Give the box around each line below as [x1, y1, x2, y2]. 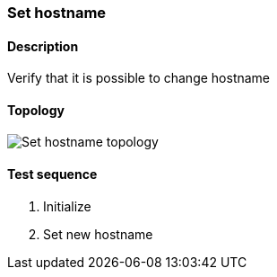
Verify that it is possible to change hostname [7, 70, 271, 86]
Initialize [43, 198, 91, 214]
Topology [7, 102, 65, 118]
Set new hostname [43, 226, 153, 242]
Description [7, 38, 79, 54]
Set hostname [7, 4, 107, 22]
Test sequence [7, 166, 98, 183]
